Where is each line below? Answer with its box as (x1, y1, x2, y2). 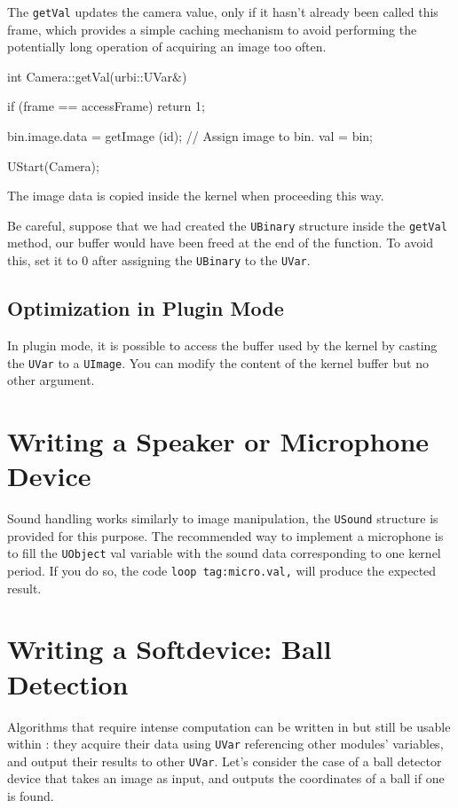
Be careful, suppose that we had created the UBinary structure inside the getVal (7, 216, 447, 234)
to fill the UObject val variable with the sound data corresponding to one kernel (7, 544, 441, 562)
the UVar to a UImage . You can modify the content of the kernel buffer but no (7, 353, 429, 372)
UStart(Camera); (7, 156, 99, 175)
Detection (7, 665, 129, 702)
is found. (7, 787, 54, 805)
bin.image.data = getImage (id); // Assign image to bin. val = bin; (7, 127, 373, 145)
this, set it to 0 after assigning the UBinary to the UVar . (7, 251, 311, 270)
